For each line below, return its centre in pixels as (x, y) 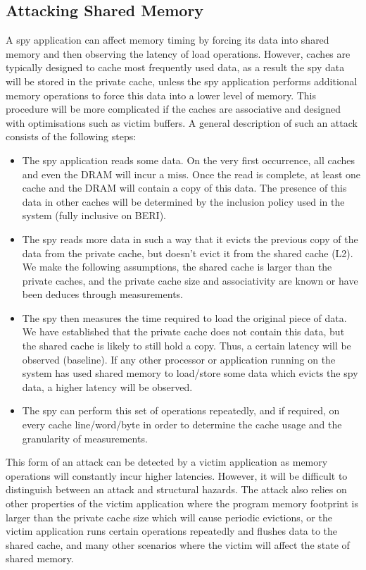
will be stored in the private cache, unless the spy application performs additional (182, 81)
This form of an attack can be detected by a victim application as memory (167, 462)
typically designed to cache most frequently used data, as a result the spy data (175, 67)
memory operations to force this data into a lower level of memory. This (161, 95)
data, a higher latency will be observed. (107, 386)
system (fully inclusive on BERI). (94, 215)
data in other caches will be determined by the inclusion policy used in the (183, 201)
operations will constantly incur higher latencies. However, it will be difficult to (177, 475)
